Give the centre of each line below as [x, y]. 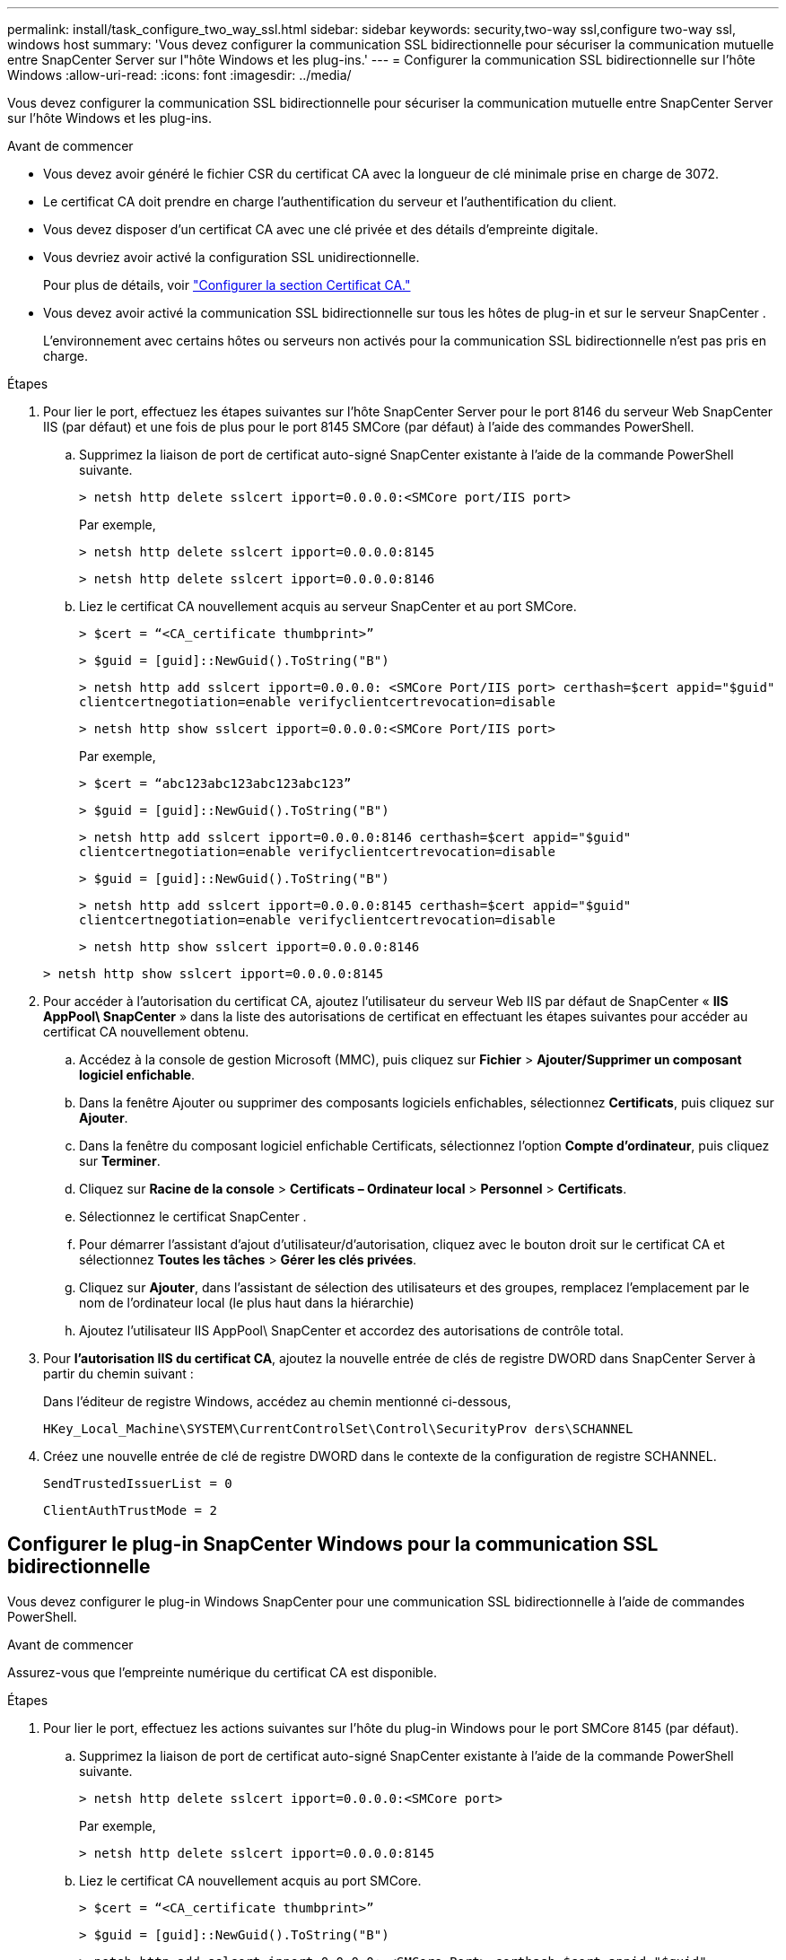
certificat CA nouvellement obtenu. [146, 1032]
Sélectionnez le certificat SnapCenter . [193, 1216]
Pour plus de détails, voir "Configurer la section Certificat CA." [227, 285]
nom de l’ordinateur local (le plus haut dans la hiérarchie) [247, 1303]
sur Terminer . [120, 1161]
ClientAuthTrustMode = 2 [130, 1510]
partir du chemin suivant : [118, 1374]
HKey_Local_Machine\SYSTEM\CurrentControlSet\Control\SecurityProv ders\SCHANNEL [338, 1429]
